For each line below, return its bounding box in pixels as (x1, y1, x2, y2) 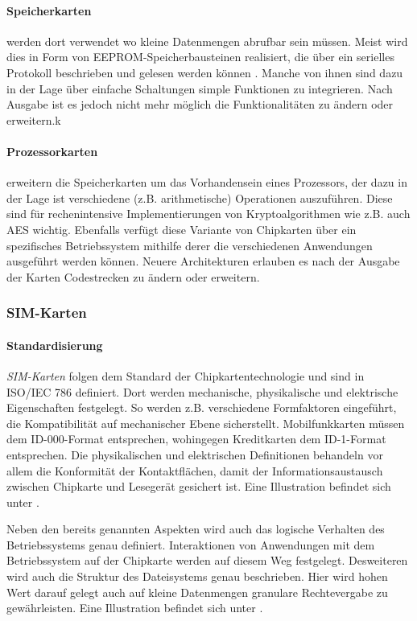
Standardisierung (6, 336, 103, 353)
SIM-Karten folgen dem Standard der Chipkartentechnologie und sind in (6, 367, 365, 384)
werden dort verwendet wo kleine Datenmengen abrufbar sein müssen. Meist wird (6, 32, 408, 49)
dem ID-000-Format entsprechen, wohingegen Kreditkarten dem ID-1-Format (6, 430, 386, 447)
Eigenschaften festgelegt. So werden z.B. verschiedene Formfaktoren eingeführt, (6, 399, 397, 416)
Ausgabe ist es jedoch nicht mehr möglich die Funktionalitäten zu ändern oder (6, 96, 394, 113)
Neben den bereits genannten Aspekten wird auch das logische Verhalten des (6, 520, 385, 537)
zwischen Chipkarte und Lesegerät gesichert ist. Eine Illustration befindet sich (6, 478, 391, 495)
